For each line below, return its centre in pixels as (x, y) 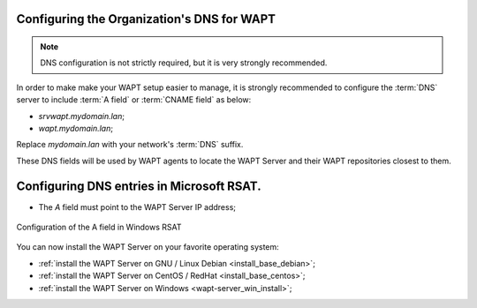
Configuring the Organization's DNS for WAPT (146, 19)
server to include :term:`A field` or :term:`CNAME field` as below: (134, 100)
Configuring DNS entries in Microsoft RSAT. (139, 186)
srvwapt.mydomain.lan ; (82, 116)
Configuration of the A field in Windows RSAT (99, 227)
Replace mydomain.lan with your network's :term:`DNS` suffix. (130, 145)
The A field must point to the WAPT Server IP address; (137, 207)
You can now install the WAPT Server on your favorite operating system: (148, 247)
